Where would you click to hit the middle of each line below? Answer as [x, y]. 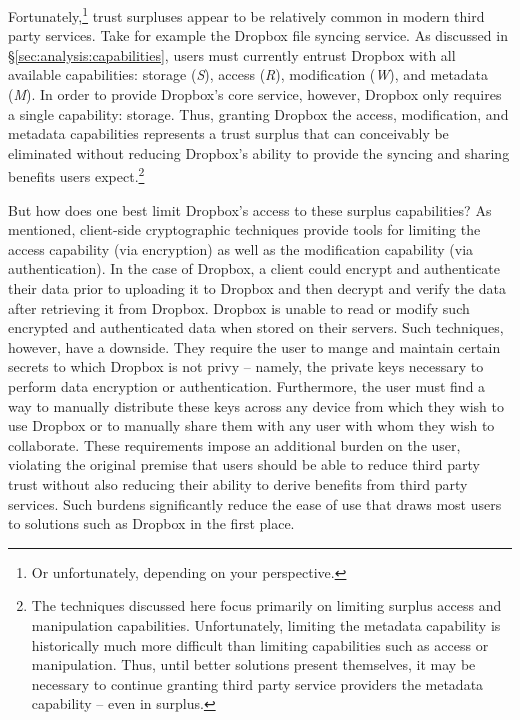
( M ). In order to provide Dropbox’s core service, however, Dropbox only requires [255, 94]
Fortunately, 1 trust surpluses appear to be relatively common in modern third [246, 14]
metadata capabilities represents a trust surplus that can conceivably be [228, 133]
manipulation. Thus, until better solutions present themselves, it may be [253, 664]
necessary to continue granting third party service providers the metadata [257, 683]
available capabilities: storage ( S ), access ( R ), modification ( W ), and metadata [248, 74]
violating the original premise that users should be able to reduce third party [244, 464]
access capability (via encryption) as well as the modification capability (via [241, 248]
